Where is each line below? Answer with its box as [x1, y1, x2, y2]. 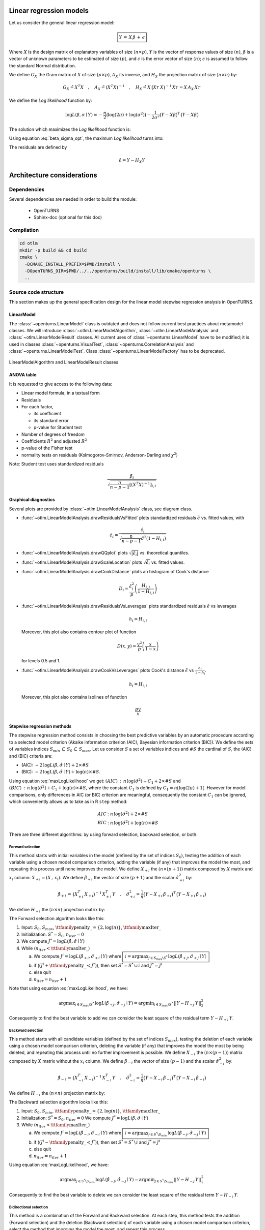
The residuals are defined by [9, 144, 67, 150]
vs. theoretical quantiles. [139, 550, 189, 556]
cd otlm [19, 241, 38, 246]
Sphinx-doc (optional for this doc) [33, 214, 102, 220]
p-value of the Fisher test [21, 445, 73, 451]
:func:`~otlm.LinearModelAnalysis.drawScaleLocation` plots [21, 559, 142, 565]
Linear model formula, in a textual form [21, 390, 100, 396]
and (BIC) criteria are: [9, 753, 53, 759]
